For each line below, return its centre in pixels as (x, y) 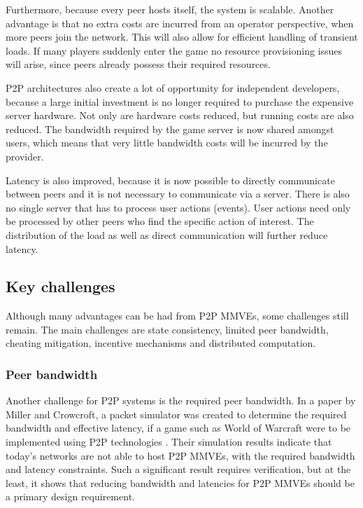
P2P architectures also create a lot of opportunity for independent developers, (173, 87)
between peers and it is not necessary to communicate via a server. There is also (178, 194)
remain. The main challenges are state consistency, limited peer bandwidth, (167, 329)
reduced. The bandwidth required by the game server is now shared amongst (170, 129)
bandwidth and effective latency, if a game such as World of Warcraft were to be (178, 428)
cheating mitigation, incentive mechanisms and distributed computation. (161, 343)
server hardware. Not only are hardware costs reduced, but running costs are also (180, 115)
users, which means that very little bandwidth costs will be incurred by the (167, 143)
